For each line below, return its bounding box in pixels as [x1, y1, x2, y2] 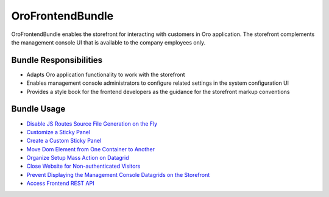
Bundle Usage [11, 104, 66, 114]
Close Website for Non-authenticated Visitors [26, 162, 141, 170]
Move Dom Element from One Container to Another [26, 145, 155, 152]
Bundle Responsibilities [11, 55, 103, 65]
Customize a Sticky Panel [26, 128, 91, 135]
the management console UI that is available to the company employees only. [11, 38, 206, 46]
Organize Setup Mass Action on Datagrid [26, 154, 129, 162]
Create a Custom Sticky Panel [26, 137, 102, 145]
